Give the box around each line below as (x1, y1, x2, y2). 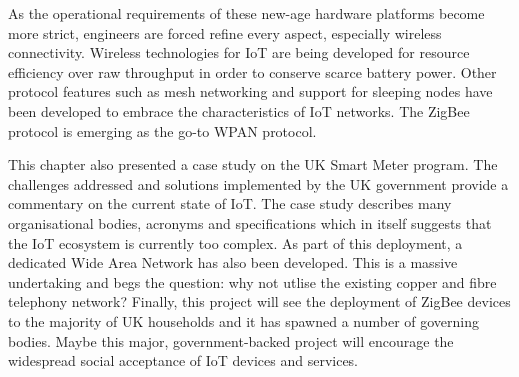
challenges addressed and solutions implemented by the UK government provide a (8, 173, 509, 194)
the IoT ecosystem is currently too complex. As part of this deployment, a (8, 232, 463, 253)
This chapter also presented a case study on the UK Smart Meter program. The (8, 154, 498, 175)
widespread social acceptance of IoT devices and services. (8, 350, 359, 371)
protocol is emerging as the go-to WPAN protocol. (8, 120, 317, 141)
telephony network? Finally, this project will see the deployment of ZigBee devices (8, 291, 511, 312)
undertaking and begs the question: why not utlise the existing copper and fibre (8, 271, 497, 292)
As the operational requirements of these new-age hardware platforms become (8, 3, 485, 23)
